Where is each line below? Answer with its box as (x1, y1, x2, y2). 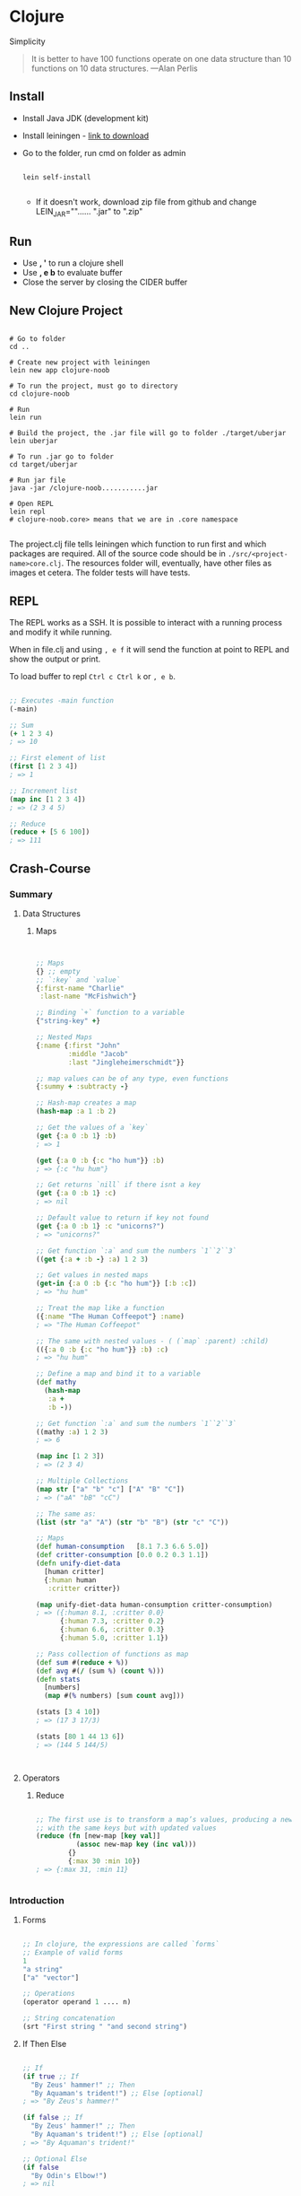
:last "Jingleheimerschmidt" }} (67, 1057, 185, 1067)
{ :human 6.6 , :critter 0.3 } (59, 1625, 165, 1634)
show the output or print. (9, 653, 101, 664)
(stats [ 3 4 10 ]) (35, 1708, 101, 1717)
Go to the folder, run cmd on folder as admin (21, 147, 186, 158)
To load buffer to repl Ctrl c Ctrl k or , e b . (9, 670, 176, 681)
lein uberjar (9, 437, 58, 446)
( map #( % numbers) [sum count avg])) (43, 1692, 185, 1701)
